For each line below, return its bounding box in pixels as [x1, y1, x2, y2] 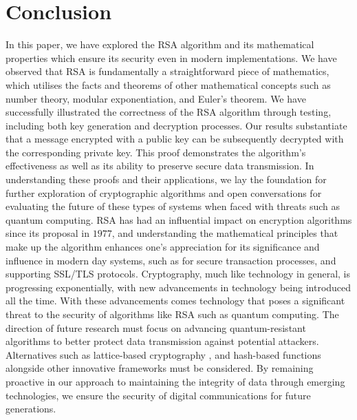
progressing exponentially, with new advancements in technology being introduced [6, 280, 351, 294]
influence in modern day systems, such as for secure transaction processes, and [6, 253, 336, 267]
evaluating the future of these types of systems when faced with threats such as [6, 199, 340, 213]
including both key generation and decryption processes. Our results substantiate [6, 118, 347, 132]
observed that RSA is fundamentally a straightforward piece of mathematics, [6, 64, 329, 78]
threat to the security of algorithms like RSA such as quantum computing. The [6, 307, 339, 321]
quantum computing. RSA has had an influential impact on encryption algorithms [6, 212, 352, 227]
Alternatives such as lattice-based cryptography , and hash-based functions [6, 347, 321, 361]
